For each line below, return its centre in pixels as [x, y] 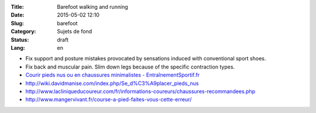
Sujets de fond [75, 32]
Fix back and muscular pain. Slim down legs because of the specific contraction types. [130, 67]
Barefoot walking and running [92, 7]
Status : [20, 40]
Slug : [18, 23]
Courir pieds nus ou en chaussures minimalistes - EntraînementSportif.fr [113, 75]
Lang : [18, 47]
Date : [18, 15]
